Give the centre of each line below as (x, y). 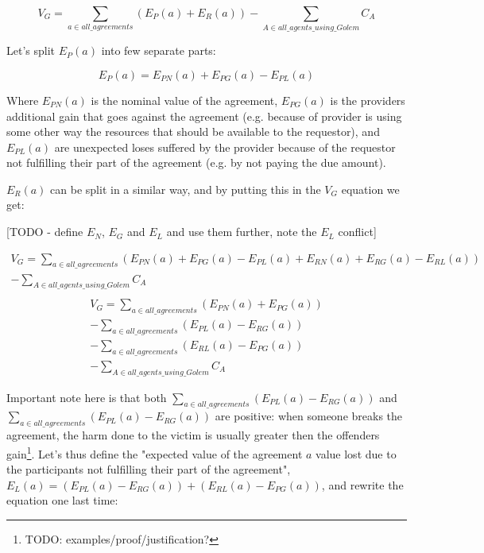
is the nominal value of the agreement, (184, 100)
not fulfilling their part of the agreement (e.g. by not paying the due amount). (196, 162)
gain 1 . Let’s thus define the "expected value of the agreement (155, 452)
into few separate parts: (159, 50)
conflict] (357, 232)
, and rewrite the (362, 484)
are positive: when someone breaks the (309, 416)
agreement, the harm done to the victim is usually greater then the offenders (193, 435)
